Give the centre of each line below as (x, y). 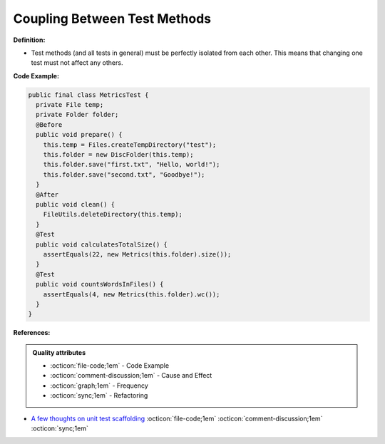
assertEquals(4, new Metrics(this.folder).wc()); (132, 294)
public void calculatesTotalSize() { (102, 244)
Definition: (29, 40)
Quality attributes (59, 352)
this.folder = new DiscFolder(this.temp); (118, 155)
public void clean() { (76, 204)
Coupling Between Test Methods (112, 19)
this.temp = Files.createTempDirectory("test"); (130, 145)
